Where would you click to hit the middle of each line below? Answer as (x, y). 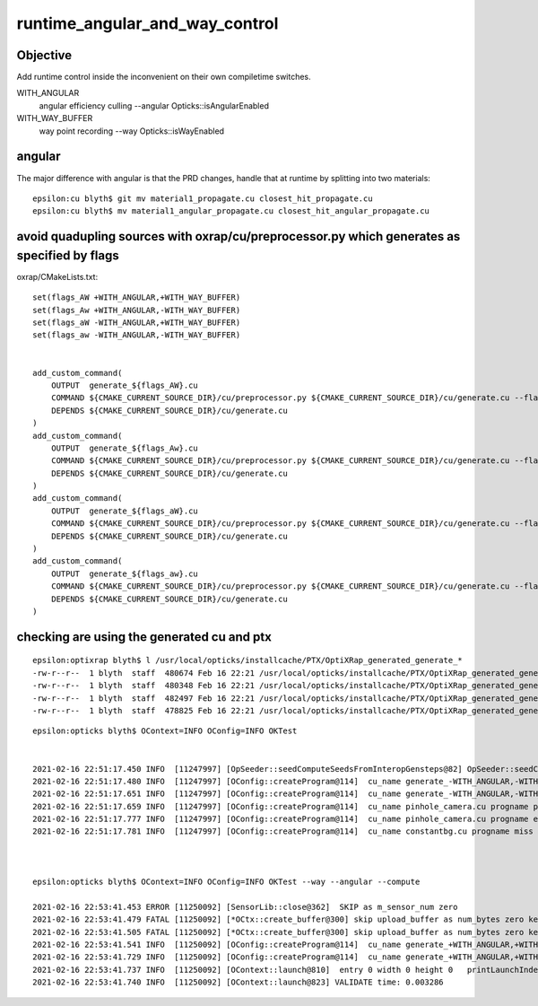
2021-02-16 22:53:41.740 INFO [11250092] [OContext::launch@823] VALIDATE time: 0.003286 (238, 982)
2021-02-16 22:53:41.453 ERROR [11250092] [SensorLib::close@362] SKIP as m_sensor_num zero (245, 907)
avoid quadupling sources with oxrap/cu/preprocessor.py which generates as (239, 236)
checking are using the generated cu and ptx (144, 637)
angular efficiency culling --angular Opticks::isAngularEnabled (154, 105)
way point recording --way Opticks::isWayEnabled (131, 131)
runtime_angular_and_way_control (148, 23)
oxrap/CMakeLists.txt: (57, 276)
